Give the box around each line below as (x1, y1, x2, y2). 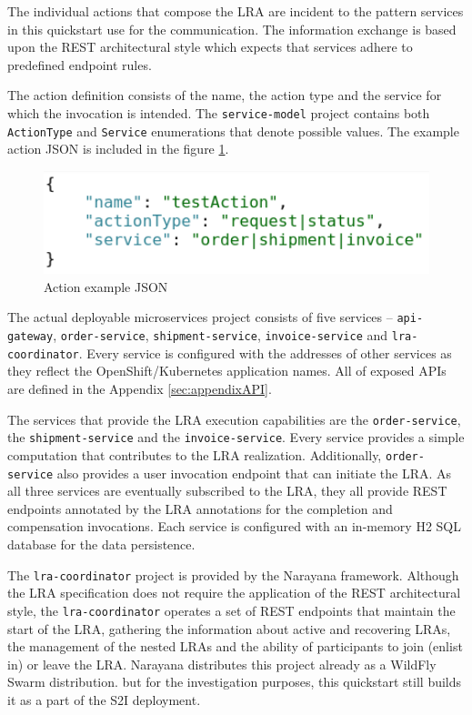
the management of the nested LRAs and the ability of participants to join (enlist (7, 637, 463, 656)
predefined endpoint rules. (7, 55, 152, 74)
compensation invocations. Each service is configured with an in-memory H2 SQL (7, 517, 461, 536)
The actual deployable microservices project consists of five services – (7, 307, 393, 327)
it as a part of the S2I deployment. (7, 690, 201, 709)
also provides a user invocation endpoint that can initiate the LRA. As (56, 463, 452, 482)
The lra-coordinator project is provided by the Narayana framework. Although (7, 565, 459, 584)
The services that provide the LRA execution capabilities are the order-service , (7, 409, 461, 428)
